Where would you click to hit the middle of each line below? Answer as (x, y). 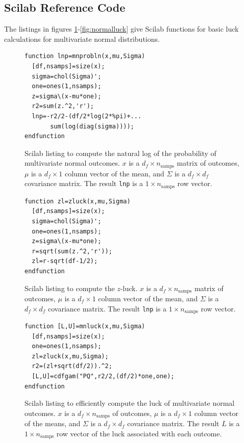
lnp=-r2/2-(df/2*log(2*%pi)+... (87, 116)
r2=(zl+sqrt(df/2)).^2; (72, 366)
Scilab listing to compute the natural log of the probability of (120, 153)
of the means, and (53, 423)
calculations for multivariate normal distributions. (82, 38)
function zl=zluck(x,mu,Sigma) (78, 201)
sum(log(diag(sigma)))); (92, 126)
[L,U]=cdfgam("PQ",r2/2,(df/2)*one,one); (103, 376)
